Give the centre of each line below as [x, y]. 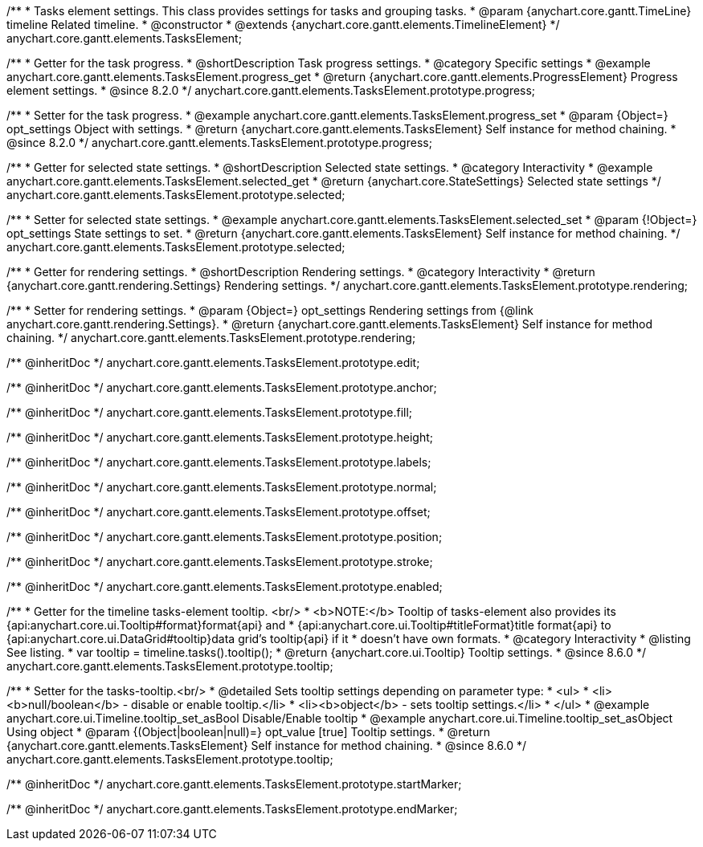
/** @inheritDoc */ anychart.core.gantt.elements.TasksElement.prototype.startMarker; [234, 784]
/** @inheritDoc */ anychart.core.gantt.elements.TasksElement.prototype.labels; [219, 462]
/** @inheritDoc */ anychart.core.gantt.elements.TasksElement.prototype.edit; [213, 362]
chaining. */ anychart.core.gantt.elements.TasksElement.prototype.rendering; [211, 338]
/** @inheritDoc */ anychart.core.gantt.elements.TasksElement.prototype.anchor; [222, 387]
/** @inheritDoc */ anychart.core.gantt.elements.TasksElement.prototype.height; [220, 437]
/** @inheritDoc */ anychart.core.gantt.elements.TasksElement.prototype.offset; [219, 512]
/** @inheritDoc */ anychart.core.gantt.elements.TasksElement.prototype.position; [225, 537]
